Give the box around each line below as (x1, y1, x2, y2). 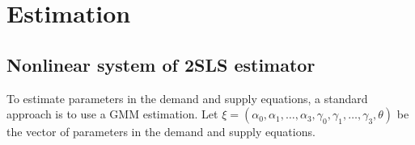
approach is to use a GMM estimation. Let (6, 106, 218, 122)
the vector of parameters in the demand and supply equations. (6, 123, 315, 140)
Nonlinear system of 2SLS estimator (6, 52, 315, 77)
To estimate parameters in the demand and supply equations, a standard (6, 89, 368, 106)
